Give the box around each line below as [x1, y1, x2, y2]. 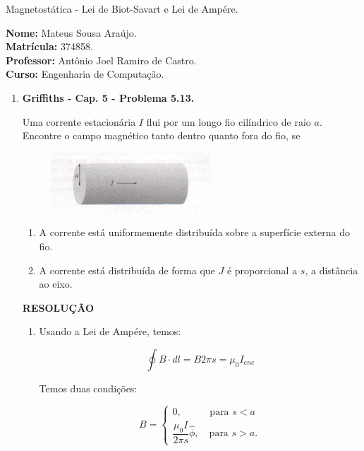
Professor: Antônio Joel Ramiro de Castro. [6, 52, 197, 67]
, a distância [305, 262, 358, 277]
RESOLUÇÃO [22, 300, 95, 315]
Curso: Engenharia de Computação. [6, 66, 164, 81]
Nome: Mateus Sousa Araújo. [6, 25, 137, 40]
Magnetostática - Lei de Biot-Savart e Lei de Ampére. [6, 1, 238, 16]
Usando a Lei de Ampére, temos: [39, 324, 181, 339]
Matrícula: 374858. [6, 39, 93, 54]
